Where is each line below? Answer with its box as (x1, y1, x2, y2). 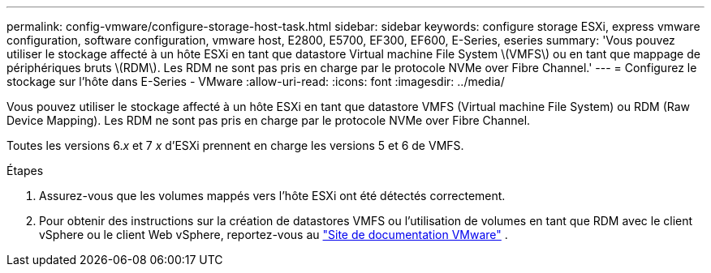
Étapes (6, 164, 44, 177)
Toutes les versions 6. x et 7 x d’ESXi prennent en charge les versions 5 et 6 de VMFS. (6, 139, 464, 152)
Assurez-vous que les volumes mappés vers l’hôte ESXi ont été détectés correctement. (39, 189, 506, 203)
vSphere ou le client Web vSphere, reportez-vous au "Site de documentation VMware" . (39, 228, 508, 241)
